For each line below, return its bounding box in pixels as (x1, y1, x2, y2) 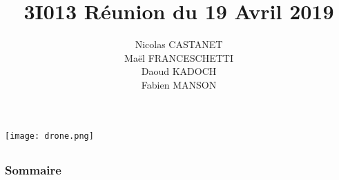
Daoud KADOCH (141, 64, 217, 78)
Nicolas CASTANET (135, 37, 223, 52)
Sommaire (5, 161, 61, 178)
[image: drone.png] (5, 131, 94, 141)
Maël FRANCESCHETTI (124, 50, 233, 65)
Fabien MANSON (141, 77, 217, 91)
